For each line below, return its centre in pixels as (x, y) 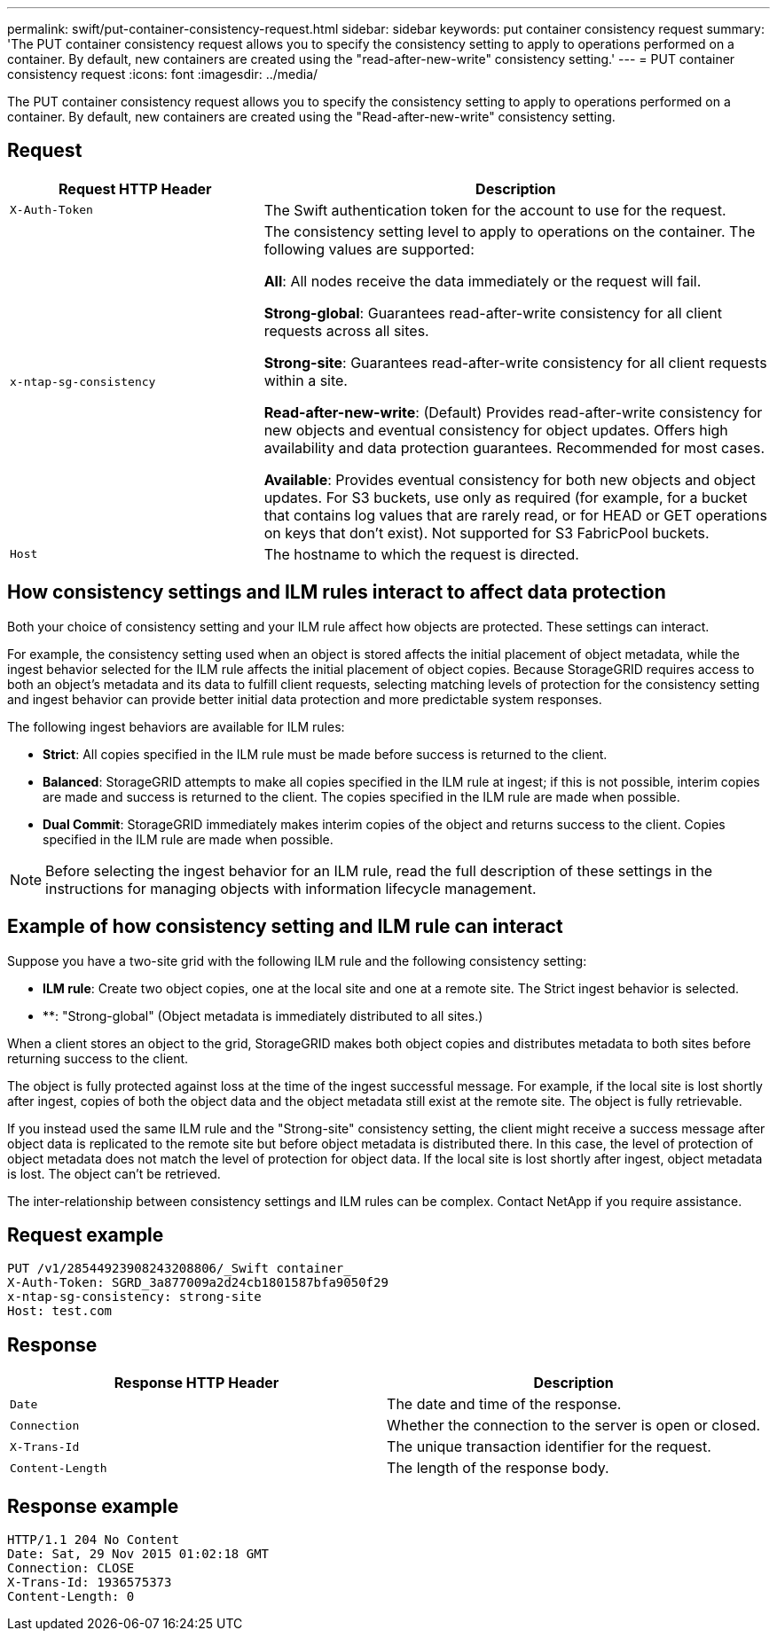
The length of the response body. (498, 1468)
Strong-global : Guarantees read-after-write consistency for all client (493, 313)
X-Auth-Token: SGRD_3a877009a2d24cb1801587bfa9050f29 (198, 1283)
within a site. (306, 380)
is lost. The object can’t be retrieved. (114, 1173)
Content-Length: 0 (71, 1597)
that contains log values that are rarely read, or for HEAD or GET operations (515, 515)
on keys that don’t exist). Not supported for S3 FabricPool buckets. (487, 533)
